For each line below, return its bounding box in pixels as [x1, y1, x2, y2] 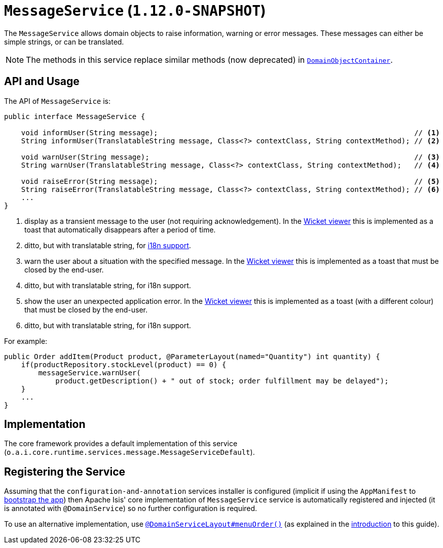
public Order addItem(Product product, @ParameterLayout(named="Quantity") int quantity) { [4, 352, 380, 361]
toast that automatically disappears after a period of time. [24, 225, 216, 234]
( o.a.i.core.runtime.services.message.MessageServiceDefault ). [4, 448, 255, 457]
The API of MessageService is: [4, 96, 111, 105]
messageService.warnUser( [38, 368, 141, 377]
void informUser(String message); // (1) [21, 128, 440, 137]
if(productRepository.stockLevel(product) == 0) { [21, 360, 227, 369]
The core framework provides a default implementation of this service [4, 439, 238, 448]
